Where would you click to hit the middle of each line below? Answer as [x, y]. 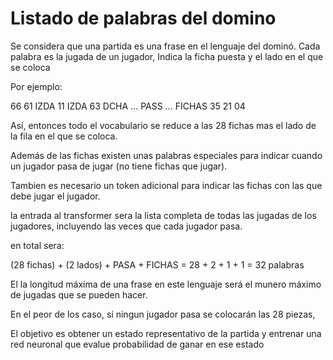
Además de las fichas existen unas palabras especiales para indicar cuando [166, 155]
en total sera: [37, 245]
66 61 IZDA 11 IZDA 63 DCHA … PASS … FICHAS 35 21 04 [128, 106]
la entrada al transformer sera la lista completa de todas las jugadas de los [163, 215]
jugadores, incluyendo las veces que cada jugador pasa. [126, 226]
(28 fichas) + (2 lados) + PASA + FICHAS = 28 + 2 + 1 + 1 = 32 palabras [157, 264]
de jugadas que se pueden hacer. [79, 294]
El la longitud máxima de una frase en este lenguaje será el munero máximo [166, 284]
